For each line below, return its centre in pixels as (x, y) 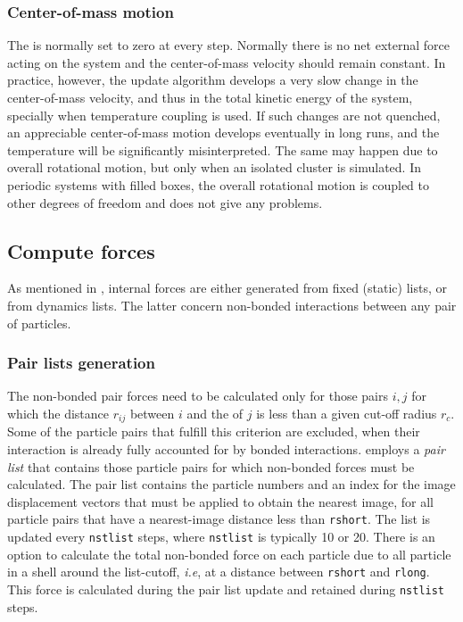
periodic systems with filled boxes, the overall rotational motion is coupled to (219, 184)
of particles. (39, 323)
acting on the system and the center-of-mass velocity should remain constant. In (227, 62)
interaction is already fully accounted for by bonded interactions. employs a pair (226, 449)
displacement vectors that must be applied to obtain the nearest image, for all (220, 501)
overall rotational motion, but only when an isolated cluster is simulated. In (215, 167)
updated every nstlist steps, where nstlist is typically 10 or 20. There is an (221, 537)
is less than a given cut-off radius (347, 413)
